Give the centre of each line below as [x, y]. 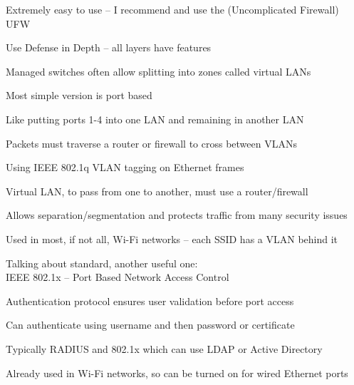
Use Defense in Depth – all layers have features [109, 47]
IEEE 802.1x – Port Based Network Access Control [118, 277]
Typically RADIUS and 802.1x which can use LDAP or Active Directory [164, 348]
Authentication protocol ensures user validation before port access [150, 301]
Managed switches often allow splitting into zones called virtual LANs [158, 71]
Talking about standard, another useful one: [102, 263]
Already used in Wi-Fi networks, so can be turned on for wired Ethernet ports [177, 373]
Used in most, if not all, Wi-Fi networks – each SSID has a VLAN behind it [172, 238]
